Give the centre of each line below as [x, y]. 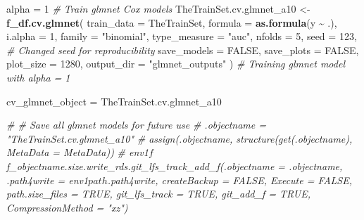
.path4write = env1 [48, 180]
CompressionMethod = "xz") [67, 207]
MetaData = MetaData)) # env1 [77, 152]
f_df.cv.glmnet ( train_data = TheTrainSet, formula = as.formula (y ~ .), [172, 22]
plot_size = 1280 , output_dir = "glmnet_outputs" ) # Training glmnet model [176, 64]
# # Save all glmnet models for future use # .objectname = [137, 125]
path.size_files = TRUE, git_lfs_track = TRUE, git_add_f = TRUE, [159, 194]
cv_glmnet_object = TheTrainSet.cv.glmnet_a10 [114, 101]
